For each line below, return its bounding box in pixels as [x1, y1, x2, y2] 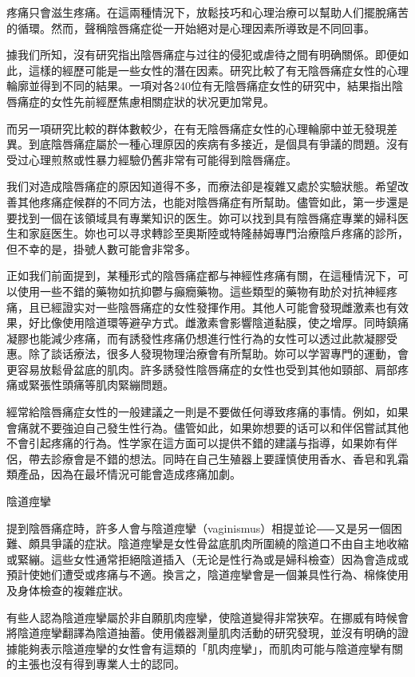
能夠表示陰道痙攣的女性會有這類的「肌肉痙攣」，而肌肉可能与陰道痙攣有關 [17, 640, 403, 656]
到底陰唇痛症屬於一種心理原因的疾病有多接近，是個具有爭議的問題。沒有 [28, 136, 409, 152]
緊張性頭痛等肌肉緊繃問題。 [28, 376, 174, 393]
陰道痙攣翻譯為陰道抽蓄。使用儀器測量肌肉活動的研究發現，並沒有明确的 [17, 624, 397, 641]
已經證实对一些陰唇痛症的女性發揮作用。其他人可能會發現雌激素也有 [39, 298, 397, 315]
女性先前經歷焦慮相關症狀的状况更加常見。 [50, 92, 275, 109]
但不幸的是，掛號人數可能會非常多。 [6, 240, 196, 257]
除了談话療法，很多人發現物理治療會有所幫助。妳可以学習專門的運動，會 [28, 345, 409, 362]
